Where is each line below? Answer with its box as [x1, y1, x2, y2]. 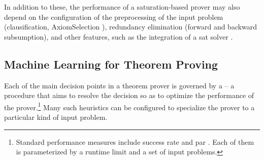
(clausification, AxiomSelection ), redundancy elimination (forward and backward [4, 21, 257, 32]
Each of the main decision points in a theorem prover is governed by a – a [4, 80, 235, 90]
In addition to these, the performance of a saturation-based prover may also [4, 2, 240, 12]
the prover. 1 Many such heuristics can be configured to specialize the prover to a [4, 100, 255, 112]
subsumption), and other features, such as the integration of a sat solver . [4, 31, 233, 42]
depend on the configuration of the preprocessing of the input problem [4, 11, 223, 22]
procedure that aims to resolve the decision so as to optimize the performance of [4, 90, 254, 101]
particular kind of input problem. [4, 112, 108, 122]
